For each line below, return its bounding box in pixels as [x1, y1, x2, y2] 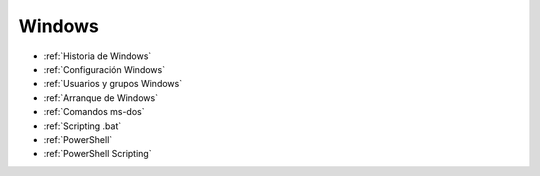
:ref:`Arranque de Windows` [43, 91, 159, 104]
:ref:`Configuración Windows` [43, 63, 165, 75]
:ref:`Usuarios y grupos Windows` [43, 78, 183, 90]
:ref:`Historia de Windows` [43, 50, 152, 62]
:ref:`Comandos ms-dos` [43, 106, 145, 118]
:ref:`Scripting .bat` [43, 120, 122, 132]
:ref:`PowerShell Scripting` [43, 148, 152, 160]
